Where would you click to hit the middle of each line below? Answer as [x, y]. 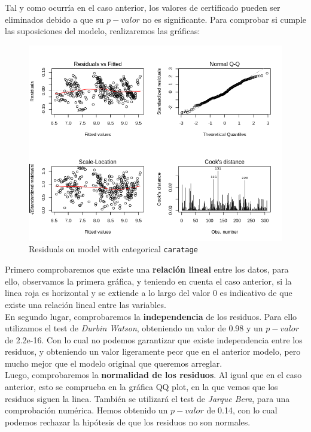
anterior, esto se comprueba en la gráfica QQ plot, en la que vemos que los [141, 387]
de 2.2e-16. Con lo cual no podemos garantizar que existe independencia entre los [154, 339]
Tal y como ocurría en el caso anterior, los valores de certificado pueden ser [143, 7]
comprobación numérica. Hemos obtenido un [86, 410]
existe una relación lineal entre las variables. [86, 304]
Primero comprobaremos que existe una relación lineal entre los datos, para [147, 269]
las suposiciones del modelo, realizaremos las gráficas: [103, 31]
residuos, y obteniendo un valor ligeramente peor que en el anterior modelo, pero [153, 351]
